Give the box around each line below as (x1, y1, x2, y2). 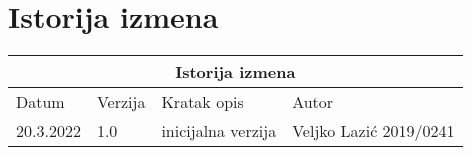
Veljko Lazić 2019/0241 (292, 119, 455, 143)
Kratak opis (161, 90, 244, 114)
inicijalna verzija (161, 119, 277, 143)
